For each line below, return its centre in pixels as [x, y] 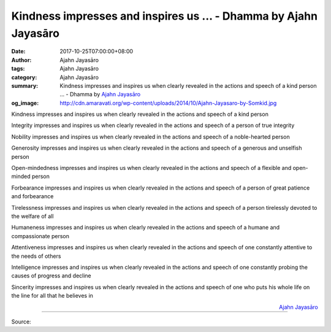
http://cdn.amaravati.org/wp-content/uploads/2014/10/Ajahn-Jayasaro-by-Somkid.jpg [168, 103]
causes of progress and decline [51, 276]
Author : [21, 60]
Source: [21, 322]
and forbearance [32, 196]
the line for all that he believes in [52, 296]
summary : [25, 85]
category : [24, 77]
